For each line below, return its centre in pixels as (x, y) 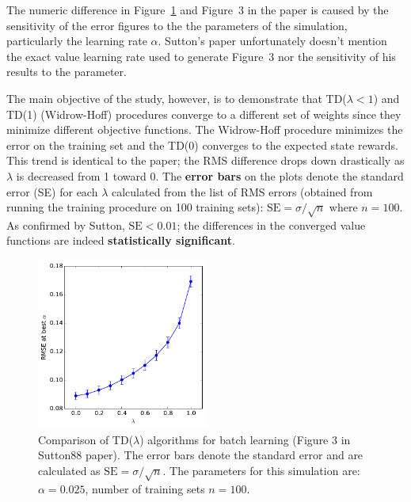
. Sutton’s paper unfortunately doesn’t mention (272, 41)
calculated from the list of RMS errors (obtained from (242, 191)
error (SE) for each (52, 191)
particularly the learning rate (77, 41)
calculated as (69, 470)
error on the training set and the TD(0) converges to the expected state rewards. (203, 145)
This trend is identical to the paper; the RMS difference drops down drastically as (205, 160)
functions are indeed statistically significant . (121, 240)
